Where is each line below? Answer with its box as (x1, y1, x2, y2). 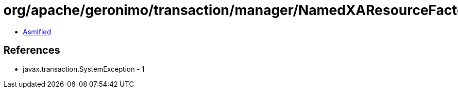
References (3, 44, 60, 57)
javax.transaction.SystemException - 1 (23, 64, 145, 73)
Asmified (23, 27, 51, 36)
